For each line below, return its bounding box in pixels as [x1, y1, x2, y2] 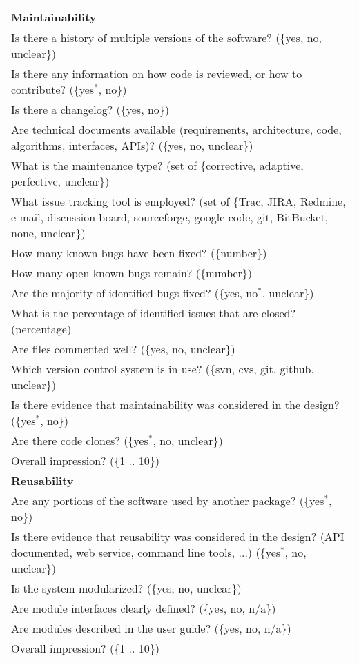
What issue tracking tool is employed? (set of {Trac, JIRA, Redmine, [11, 193, 346, 209]
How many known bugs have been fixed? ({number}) [11, 245, 267, 261]
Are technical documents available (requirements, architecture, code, [11, 121, 342, 137]
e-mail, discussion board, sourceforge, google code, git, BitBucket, [11, 209, 329, 225]
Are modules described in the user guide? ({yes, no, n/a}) [11, 620, 291, 636]
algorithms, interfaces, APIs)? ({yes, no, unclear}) [11, 137, 253, 153]
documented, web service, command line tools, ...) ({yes [11, 544, 281, 560]
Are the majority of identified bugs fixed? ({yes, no [11, 285, 258, 301]
